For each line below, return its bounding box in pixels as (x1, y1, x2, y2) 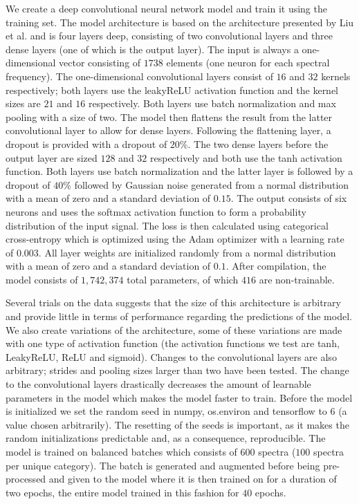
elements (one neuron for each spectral (166, 55, 330, 70)
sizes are (6, 96, 41, 111)
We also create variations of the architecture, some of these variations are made (6, 322, 342, 337)
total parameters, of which (127, 272, 239, 286)
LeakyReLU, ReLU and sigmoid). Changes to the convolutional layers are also (6, 349, 337, 364)
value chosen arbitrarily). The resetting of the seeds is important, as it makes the (6, 417, 349, 431)
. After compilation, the (225, 259, 326, 273)
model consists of (6, 272, 78, 286)
